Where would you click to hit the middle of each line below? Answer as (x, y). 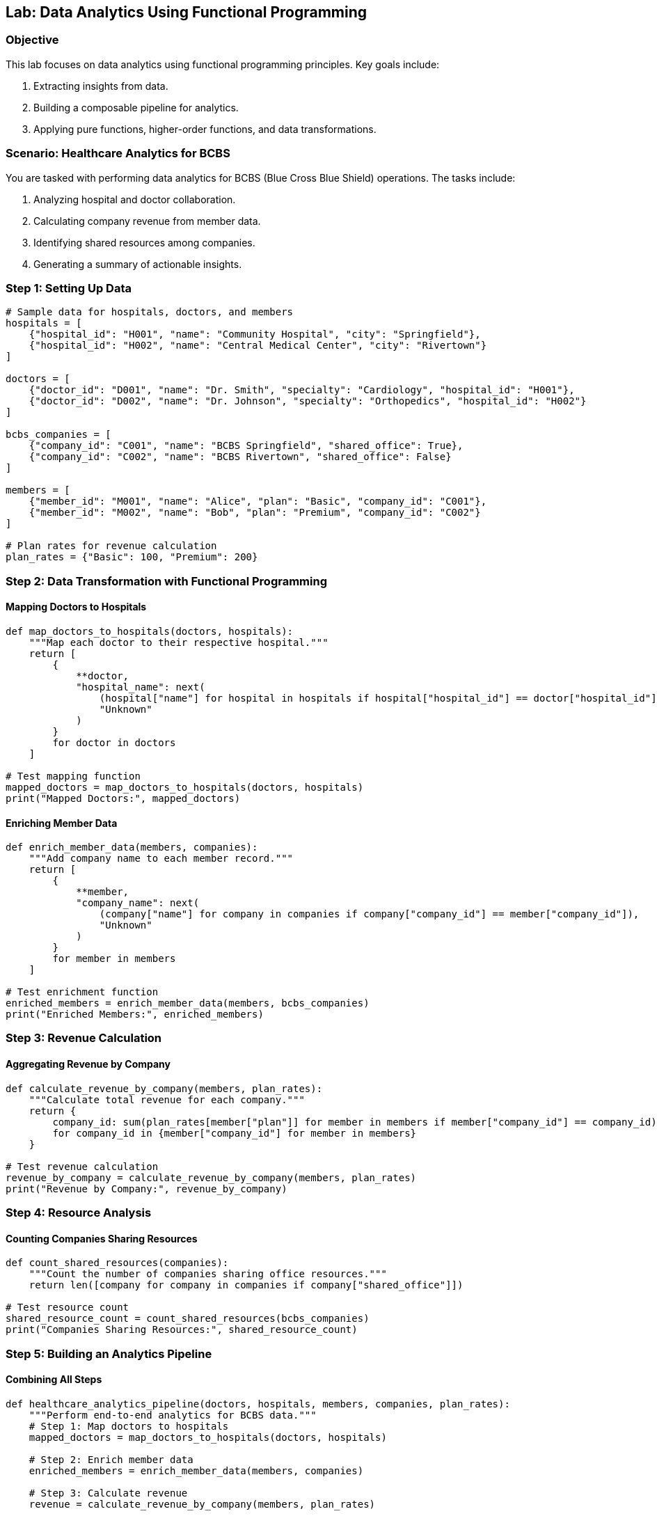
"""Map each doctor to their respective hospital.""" (179, 642)
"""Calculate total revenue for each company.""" (167, 1099)
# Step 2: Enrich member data (111, 1459)
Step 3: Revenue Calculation (84, 1038)
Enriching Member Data (62, 823)
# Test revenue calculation (82, 1166)
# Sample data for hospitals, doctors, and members (150, 312)
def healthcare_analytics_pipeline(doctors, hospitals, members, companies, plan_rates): (258, 1404)
